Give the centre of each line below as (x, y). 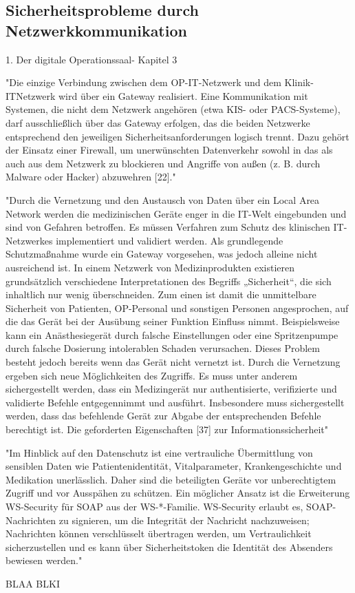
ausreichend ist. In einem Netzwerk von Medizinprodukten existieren (150, 267)
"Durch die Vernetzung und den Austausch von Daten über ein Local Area (163, 199)
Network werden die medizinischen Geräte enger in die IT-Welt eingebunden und (176, 213)
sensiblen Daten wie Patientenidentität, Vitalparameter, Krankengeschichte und (174, 466)
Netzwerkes (29, 240)
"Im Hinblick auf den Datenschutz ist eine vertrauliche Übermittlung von (159, 452)
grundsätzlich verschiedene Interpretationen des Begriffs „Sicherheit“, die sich (169, 281)
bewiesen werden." (44, 560)
